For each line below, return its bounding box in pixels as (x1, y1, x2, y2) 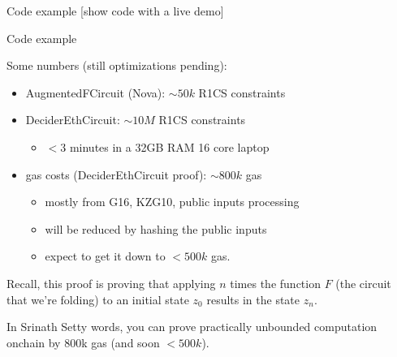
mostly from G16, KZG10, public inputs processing (45, 193, 300, 210)
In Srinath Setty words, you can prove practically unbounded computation (6, 318, 378, 335)
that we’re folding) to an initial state (6, 290, 189, 308)
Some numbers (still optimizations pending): (6, 57, 227, 74)
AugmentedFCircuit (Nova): (25, 84, 166, 101)
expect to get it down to (45, 247, 166, 265)
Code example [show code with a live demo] (6, 2, 224, 19)
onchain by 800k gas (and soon (6, 333, 160, 351)
